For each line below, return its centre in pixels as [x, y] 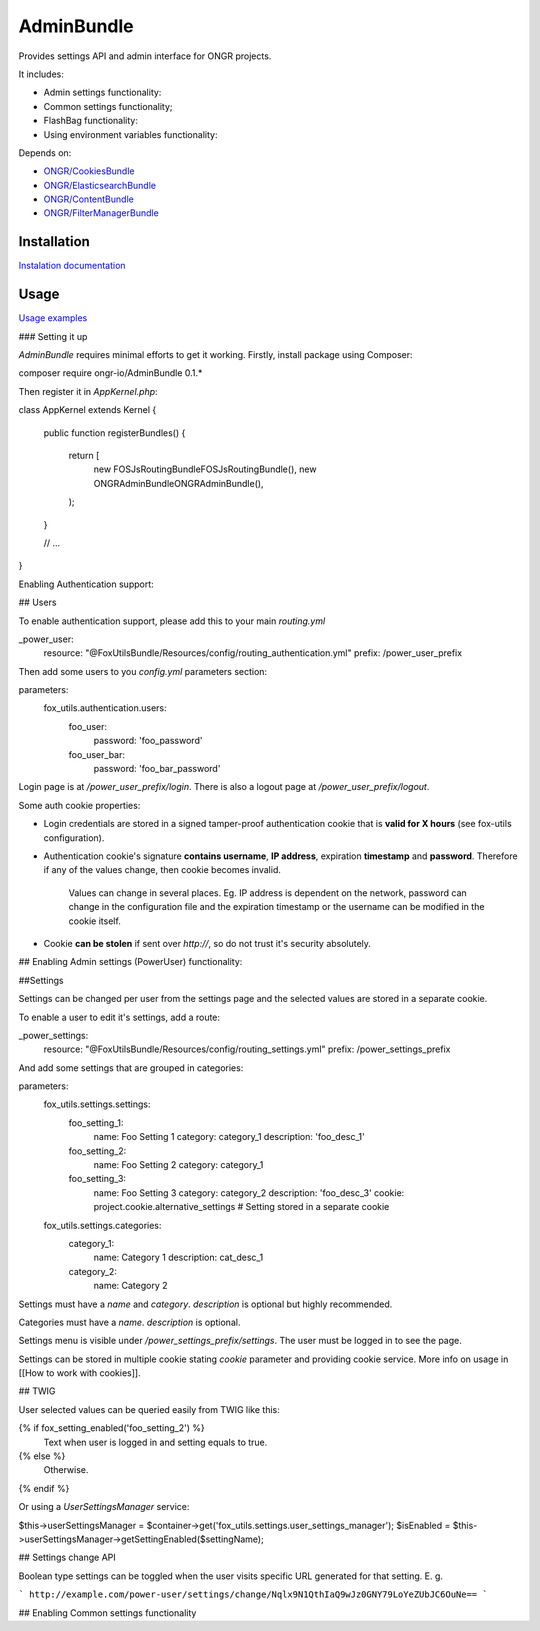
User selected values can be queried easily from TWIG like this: [149, 1409]
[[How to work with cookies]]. [79, 1373]
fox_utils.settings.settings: [97, 1104]
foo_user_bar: [96, 754]
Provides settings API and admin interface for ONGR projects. [145, 56]
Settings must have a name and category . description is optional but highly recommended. [205, 1304]
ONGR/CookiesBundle [89, 171]
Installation [54, 241]
